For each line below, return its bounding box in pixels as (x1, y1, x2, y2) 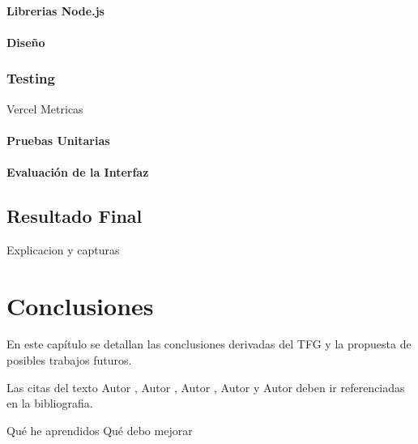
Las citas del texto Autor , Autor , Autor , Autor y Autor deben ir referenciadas (6, 378, 405, 395)
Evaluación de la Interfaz (6, 163, 149, 180)
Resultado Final (6, 203, 143, 228)
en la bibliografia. (6, 395, 93, 412)
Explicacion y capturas (6, 241, 120, 258)
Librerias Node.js (6, 2, 104, 19)
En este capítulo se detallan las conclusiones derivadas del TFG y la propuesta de (6, 335, 412, 352)
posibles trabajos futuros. (6, 352, 132, 369)
